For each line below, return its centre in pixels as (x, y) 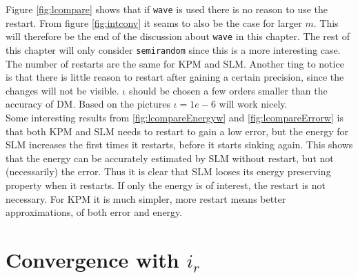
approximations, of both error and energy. (94, 212)
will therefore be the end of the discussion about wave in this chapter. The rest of (178, 36)
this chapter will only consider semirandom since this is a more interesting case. (173, 49)
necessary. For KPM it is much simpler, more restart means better (146, 198)
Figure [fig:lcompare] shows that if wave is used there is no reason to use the (167, 9)
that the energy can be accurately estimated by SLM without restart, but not (170, 158)
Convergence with (92, 259)
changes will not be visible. (62, 90)
